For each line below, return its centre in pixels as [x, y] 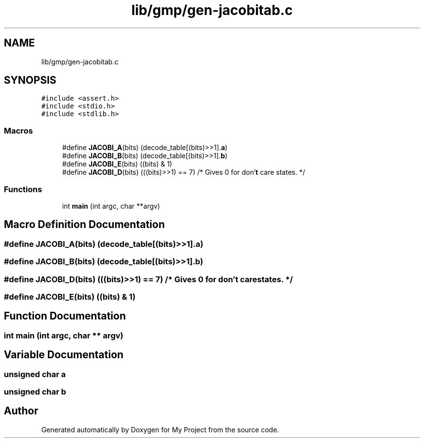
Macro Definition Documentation [84, 225]
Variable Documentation [64, 355]
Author [21, 411]
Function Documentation [65, 316]
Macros [18, 130]
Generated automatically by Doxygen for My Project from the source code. [160, 429]
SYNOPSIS [30, 80]
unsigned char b [35, 391]
